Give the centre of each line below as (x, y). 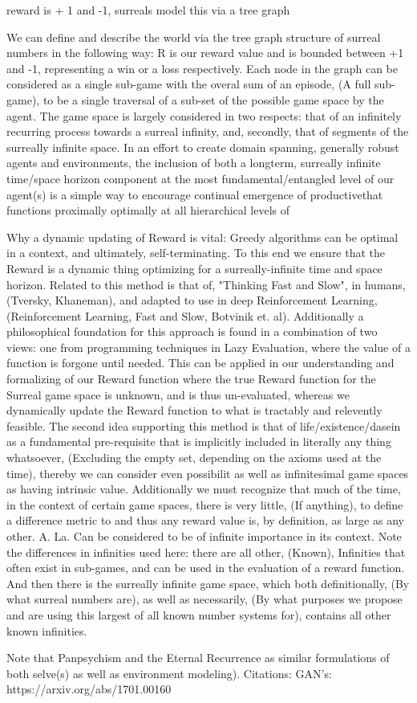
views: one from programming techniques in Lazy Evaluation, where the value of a (208, 347)
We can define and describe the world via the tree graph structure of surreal (194, 37)
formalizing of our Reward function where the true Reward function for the (191, 379)
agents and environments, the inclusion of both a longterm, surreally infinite (194, 163)
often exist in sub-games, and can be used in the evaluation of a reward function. (206, 568)
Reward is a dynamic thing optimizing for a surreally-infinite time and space (194, 268)
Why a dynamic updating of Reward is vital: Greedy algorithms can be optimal (202, 237)
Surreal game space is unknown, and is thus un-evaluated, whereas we (178, 394)
